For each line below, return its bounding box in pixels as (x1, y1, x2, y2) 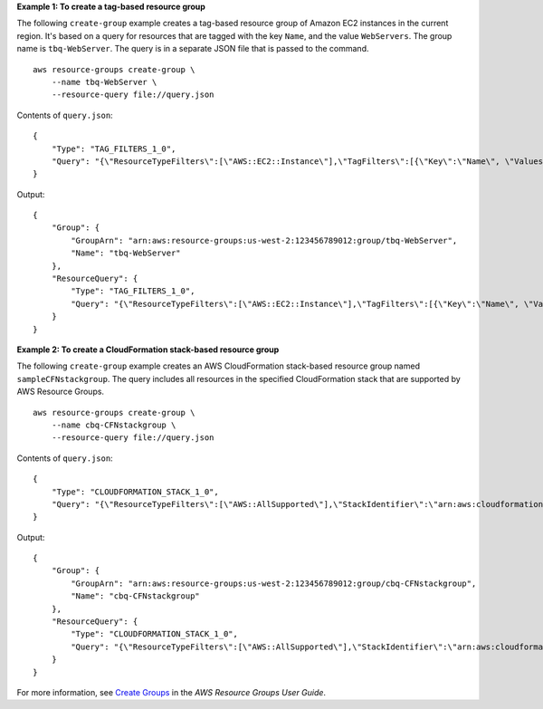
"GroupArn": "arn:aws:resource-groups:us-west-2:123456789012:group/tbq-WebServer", (71, 235, 458, 245)
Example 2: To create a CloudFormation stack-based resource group (16, 344, 280, 355)
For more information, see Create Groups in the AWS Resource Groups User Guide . (16, 686, 326, 697)
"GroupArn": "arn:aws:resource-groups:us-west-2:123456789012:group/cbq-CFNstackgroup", (71, 578, 477, 589)
